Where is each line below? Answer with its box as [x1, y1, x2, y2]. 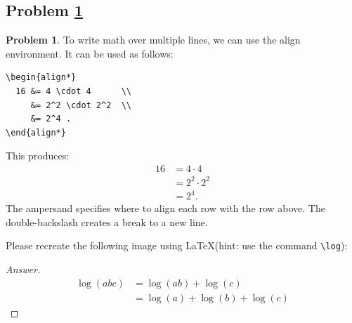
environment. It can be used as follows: [6, 46, 174, 60]
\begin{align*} [6, 72, 77, 83]
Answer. [6, 261, 41, 276]
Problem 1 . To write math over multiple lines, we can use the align [6, 32, 301, 47]
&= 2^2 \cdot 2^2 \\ [30, 100, 131, 110]
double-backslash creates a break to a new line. [6, 214, 208, 229]
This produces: [6, 148, 70, 163]
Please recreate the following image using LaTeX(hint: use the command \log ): [6, 238, 348, 253]
